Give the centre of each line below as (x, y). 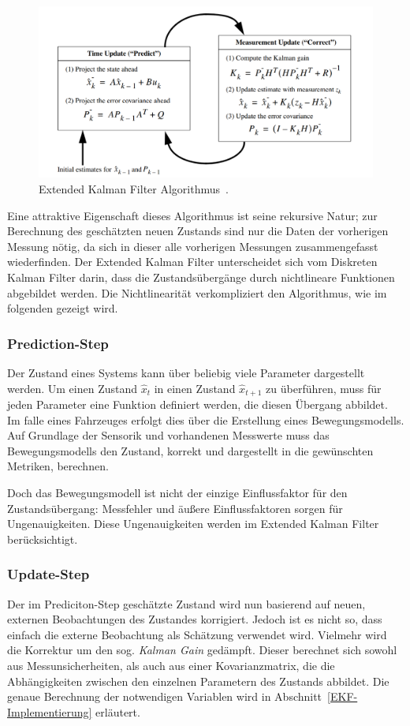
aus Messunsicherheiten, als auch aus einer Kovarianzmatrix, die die (171, 665)
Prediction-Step (58, 343)
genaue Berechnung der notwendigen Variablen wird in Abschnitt (165, 696)
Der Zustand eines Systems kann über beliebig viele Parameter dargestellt (186, 372)
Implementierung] (50, 711)
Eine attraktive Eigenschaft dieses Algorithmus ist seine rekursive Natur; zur (192, 215)
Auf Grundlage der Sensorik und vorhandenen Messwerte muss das (168, 435)
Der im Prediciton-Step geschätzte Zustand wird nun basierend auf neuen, (186, 603)
